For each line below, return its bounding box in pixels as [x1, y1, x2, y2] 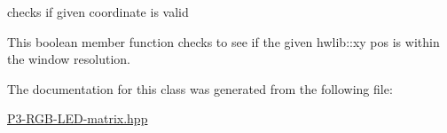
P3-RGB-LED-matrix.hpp [7, 109, 148, 128]
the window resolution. [7, 50, 130, 68]
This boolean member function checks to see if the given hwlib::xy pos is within [7, 32, 440, 51]
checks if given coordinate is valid [7, 3, 189, 20]
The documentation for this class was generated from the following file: [7, 79, 393, 98]
